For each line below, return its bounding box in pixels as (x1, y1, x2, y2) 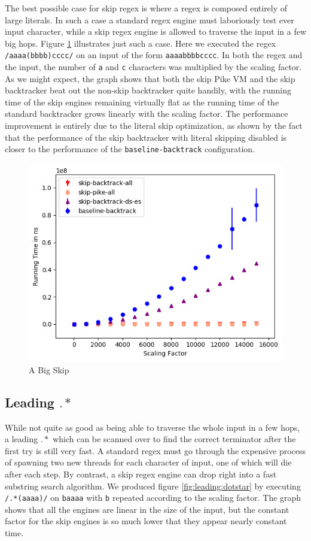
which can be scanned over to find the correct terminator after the (53, 433, 296, 445)
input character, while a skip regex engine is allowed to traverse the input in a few (5, 25, 307, 38)
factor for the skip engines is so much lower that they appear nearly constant (5, 515, 287, 527)
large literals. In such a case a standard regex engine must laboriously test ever (5, 13, 294, 26)
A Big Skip (29, 363, 69, 376)
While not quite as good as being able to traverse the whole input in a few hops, (5, 421, 300, 433)
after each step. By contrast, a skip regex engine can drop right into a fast (5, 468, 277, 480)
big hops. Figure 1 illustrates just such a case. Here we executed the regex (5, 37, 276, 49)
